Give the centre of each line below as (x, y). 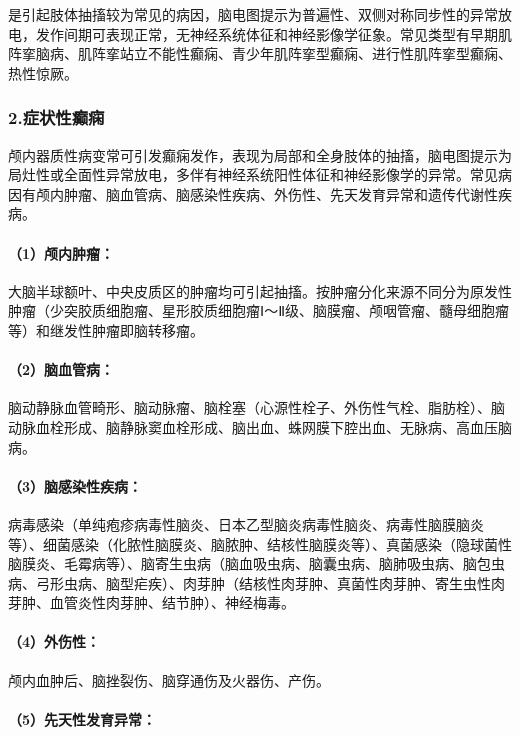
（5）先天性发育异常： (82, 718)
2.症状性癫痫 (56, 117)
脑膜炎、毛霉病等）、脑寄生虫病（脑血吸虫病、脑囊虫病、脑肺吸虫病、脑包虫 (256, 563)
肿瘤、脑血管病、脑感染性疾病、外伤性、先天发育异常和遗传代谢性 (280, 193)
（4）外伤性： (54, 641)
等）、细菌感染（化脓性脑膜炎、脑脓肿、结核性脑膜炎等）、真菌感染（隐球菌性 (260, 543)
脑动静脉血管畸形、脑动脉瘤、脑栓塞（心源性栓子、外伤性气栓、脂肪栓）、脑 (256, 407)
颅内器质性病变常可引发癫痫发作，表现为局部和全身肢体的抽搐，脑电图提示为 (260, 154)
